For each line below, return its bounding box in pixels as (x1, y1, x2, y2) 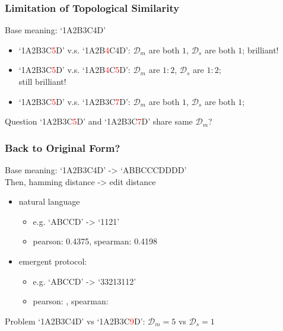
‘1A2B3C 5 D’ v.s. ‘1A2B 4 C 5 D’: (18, 63, 131, 76)
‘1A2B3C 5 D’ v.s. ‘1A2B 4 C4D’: (18, 43, 131, 56)
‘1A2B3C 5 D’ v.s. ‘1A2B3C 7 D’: (18, 95, 131, 107)
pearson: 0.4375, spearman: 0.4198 (33, 235, 158, 247)
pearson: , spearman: (33, 295, 109, 307)
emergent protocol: (18, 254, 87, 267)
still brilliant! (18, 75, 66, 87)
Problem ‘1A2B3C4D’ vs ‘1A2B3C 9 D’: (5, 314, 145, 327)
